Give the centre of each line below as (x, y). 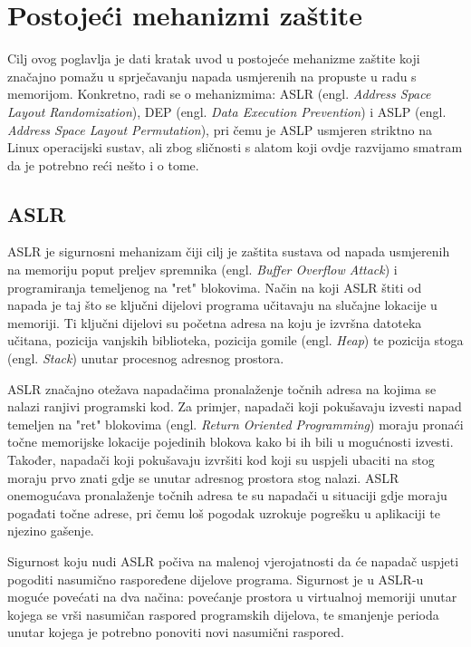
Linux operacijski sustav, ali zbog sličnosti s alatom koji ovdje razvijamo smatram (235, 147)
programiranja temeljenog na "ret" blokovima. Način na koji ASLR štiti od (215, 287)
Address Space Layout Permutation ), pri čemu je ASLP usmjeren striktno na (220, 129)
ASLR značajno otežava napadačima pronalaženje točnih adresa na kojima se (222, 388)
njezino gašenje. (51, 531)
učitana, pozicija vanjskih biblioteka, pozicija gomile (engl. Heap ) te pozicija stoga (235, 340)
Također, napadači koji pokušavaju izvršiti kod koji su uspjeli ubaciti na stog (221, 460)
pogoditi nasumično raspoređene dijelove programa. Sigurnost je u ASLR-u (216, 579)
